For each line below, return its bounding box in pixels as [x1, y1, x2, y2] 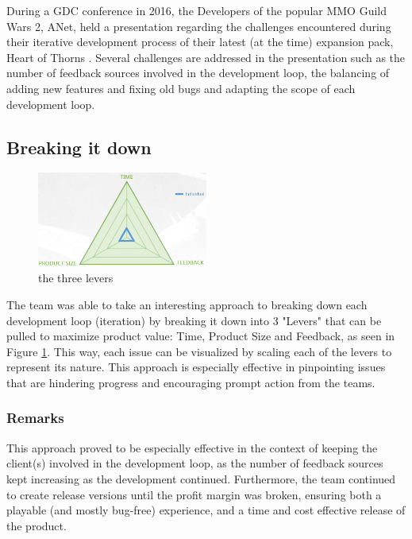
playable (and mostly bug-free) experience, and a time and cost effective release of [6, 502, 406, 518]
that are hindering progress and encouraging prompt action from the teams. [6, 374, 375, 390]
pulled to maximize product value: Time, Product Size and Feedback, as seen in [6, 328, 395, 344]
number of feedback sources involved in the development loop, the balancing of [6, 64, 390, 81]
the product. [6, 517, 67, 533]
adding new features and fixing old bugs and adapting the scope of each [6, 79, 356, 96]
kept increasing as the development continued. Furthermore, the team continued [6, 470, 396, 487]
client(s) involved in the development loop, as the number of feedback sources [6, 455, 383, 471]
